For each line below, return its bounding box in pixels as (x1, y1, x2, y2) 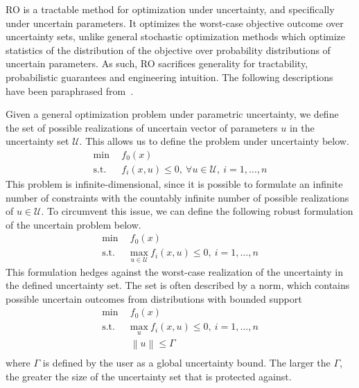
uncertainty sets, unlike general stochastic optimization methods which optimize (6, 29, 346, 44)
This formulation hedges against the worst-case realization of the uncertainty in (6, 264, 344, 279)
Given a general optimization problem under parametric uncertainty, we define (6, 107, 339, 121)
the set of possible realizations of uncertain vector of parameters (6, 120, 278, 134)
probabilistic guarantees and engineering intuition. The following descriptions (6, 69, 333, 84)
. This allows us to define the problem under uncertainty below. (79, 134, 349, 148)
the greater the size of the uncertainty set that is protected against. (6, 369, 292, 383)
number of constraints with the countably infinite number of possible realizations (6, 190, 349, 204)
